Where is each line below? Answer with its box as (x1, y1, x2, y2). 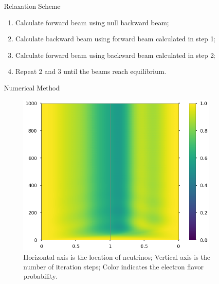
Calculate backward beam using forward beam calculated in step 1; (15, 34, 216, 44)
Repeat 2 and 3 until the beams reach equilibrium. (15, 66, 166, 76)
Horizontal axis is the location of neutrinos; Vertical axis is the (23, 252, 210, 262)
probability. (23, 271, 57, 281)
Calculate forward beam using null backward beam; (15, 17, 169, 27)
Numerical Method (4, 82, 60, 92)
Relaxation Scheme (4, 1, 61, 11)
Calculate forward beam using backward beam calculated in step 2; (15, 50, 216, 60)
